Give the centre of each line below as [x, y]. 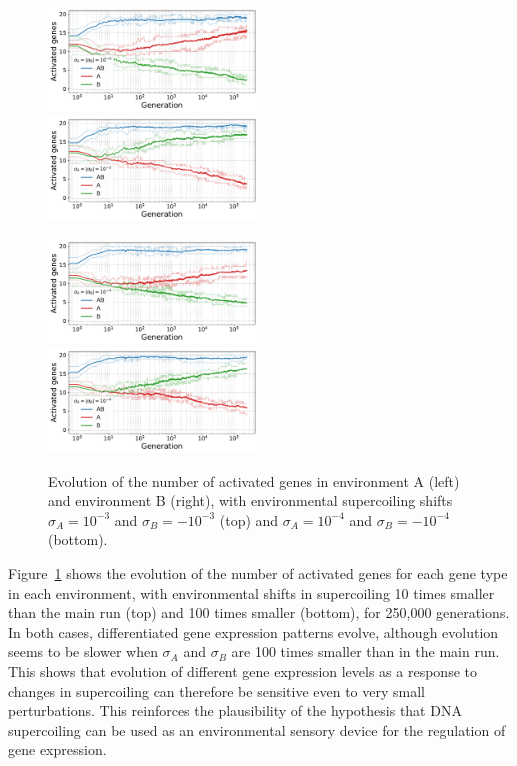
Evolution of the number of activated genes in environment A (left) [254, 480]
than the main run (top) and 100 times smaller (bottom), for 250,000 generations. [259, 612]
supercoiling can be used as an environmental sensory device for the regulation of [257, 729]
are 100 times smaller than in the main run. [365, 651]
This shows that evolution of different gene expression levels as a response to [242, 670]
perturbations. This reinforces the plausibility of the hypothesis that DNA [235, 710]
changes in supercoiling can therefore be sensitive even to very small [217, 690]
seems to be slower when [83, 651]
